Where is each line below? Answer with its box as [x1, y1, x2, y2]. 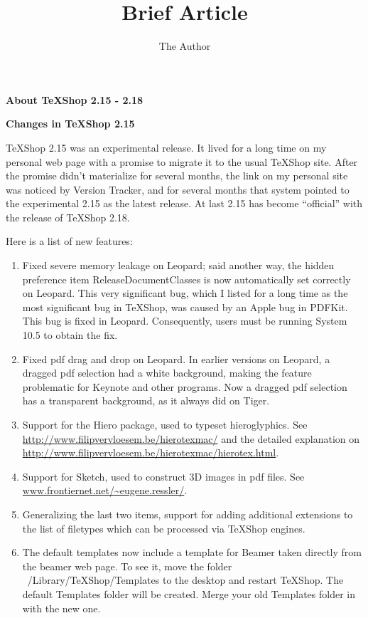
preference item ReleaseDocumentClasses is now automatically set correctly [22, 271, 351, 286]
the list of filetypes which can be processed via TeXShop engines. [22, 520, 305, 535]
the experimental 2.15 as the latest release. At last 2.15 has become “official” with [6, 196, 363, 211]
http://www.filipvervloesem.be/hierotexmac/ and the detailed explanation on [22, 431, 360, 446]
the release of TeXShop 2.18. [6, 209, 130, 224]
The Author [158, 38, 211, 53]
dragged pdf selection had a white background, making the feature [22, 365, 312, 380]
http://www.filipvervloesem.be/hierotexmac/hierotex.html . [22, 445, 279, 460]
